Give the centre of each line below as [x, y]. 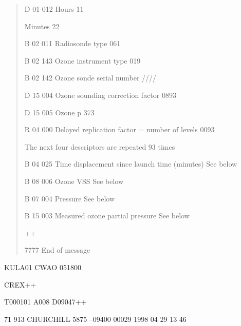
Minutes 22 [42, 26]
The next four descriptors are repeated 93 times [100, 146]
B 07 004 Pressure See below [69, 198]
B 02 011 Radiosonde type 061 [72, 43]
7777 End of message [57, 250]
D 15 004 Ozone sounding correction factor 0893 [100, 95]
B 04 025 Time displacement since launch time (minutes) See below [131, 164]
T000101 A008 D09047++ [45, 302]
